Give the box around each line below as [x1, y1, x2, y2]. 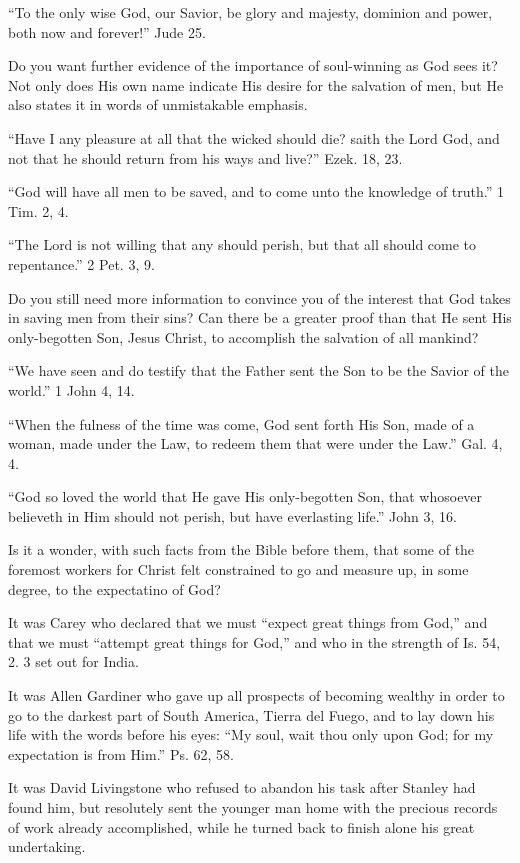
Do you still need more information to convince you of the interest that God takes [8, 287, 511, 308]
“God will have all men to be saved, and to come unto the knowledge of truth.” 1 [8, 181, 505, 202]
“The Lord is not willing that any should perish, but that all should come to [8, 234, 477, 255]
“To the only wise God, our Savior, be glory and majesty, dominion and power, [8, 2, 493, 22]
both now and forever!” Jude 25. [8, 21, 206, 42]
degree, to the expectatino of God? [8, 578, 221, 599]
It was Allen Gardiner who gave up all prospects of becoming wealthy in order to [8, 685, 505, 706]
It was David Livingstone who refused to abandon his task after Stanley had [8, 777, 476, 798]
